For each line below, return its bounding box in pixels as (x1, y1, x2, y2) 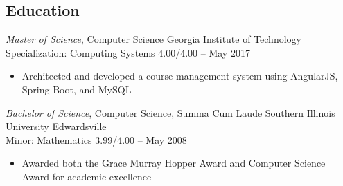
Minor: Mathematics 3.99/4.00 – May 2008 (6, 132, 187, 147)
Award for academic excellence (21, 169, 152, 183)
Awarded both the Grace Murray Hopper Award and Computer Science (21, 156, 326, 170)
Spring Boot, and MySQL (21, 82, 132, 96)
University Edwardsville (6, 119, 107, 133)
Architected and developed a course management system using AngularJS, (21, 68, 338, 83)
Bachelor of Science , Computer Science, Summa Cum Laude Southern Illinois (6, 105, 335, 120)
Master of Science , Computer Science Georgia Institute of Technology (6, 32, 301, 46)
